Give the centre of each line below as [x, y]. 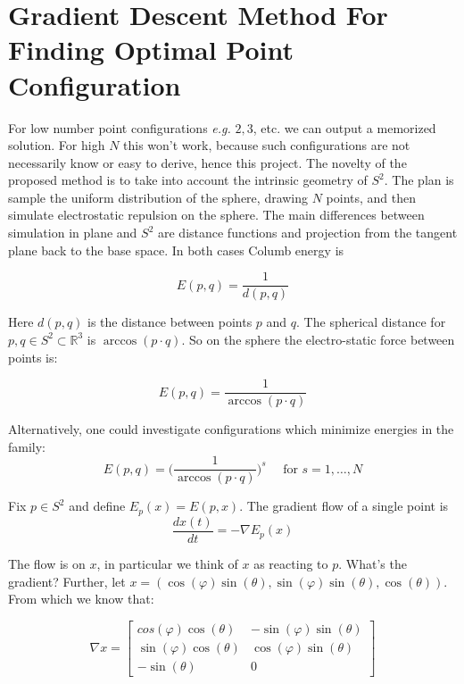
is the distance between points [170, 322]
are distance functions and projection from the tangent [307, 233]
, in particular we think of [167, 563]
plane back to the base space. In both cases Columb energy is [176, 250]
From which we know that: [81, 599]
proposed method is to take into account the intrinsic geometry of [188, 180]
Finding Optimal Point [151, 50]
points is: [33, 357]
